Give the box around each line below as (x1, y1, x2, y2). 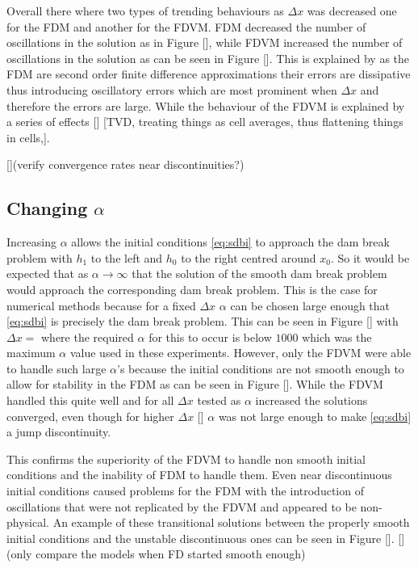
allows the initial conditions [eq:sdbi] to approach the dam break (71, 234, 390, 250)
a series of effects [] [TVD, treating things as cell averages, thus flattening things (6, 113, 403, 130)
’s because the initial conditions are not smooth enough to (117, 360, 404, 377)
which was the (302, 328, 372, 345)
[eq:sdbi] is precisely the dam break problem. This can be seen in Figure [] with (6, 313, 399, 330)
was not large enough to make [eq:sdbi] (218, 407, 412, 424)
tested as (197, 392, 241, 409)
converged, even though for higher (6, 407, 174, 424)
